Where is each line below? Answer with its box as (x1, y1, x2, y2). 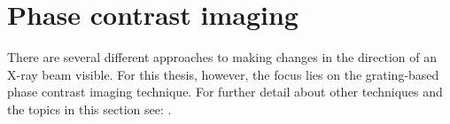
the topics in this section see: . (7, 99, 172, 118)
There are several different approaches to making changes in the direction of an (7, 48, 437, 66)
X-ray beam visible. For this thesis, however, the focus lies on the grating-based (7, 65, 439, 83)
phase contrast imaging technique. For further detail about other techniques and (7, 82, 443, 101)
